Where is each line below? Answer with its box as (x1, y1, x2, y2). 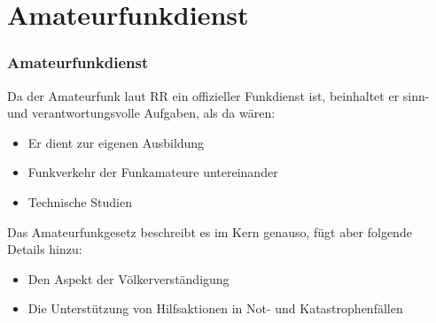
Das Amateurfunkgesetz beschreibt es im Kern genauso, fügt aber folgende (7, 222, 412, 241)
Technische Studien (27, 192, 132, 211)
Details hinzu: (7, 240, 82, 258)
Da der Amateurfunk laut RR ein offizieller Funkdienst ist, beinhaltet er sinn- (7, 86, 430, 104)
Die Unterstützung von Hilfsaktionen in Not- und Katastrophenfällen (27, 299, 403, 318)
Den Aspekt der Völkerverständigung (27, 269, 230, 288)
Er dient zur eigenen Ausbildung (27, 133, 205, 151)
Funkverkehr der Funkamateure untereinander (27, 163, 278, 181)
